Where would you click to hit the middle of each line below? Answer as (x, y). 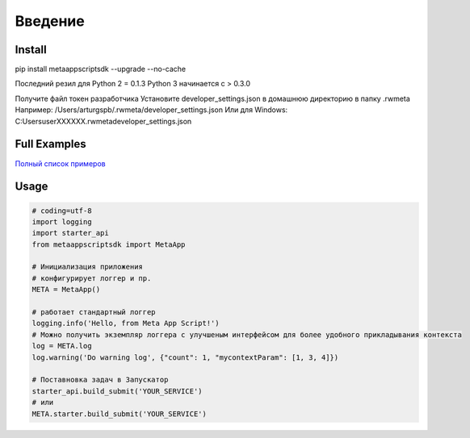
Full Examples (50, 144)
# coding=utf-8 (62, 211)
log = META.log (62, 346)
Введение (50, 21)
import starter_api (70, 233)
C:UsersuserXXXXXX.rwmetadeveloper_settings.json (103, 121)
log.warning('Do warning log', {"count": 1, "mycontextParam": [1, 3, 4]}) (185, 357)
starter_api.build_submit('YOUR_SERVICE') (117, 391)
